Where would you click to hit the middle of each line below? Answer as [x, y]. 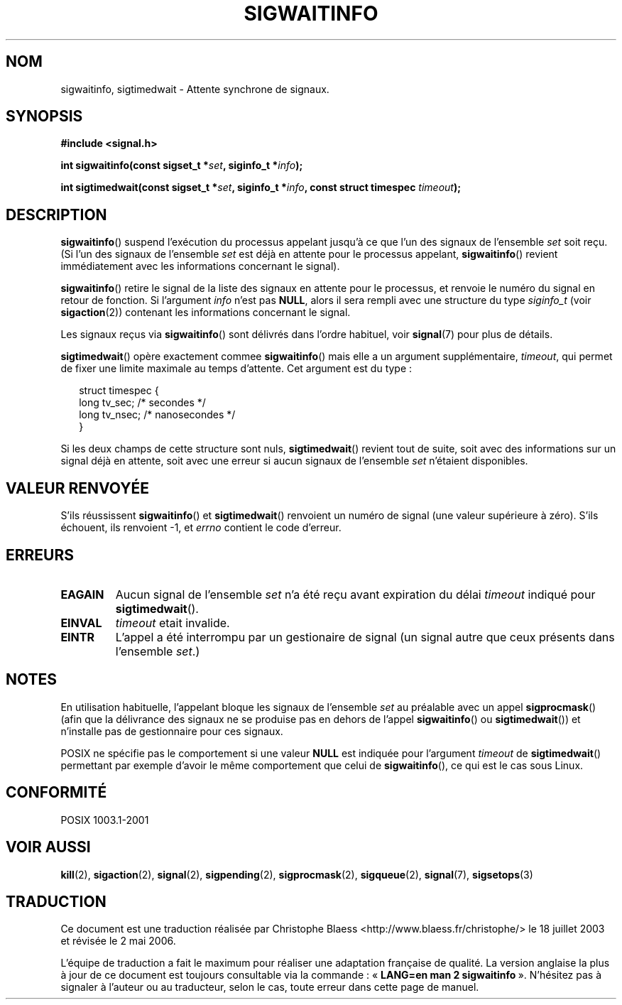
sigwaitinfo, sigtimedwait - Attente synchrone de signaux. [195, 89]
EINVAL [81, 623]
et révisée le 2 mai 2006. [118, 941]
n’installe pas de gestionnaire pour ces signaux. [172, 731]
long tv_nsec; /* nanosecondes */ [157, 415]
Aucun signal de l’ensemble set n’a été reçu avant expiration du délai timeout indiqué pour [355, 594]
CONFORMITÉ [56, 793]
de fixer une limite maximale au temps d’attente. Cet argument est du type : [236, 369]
